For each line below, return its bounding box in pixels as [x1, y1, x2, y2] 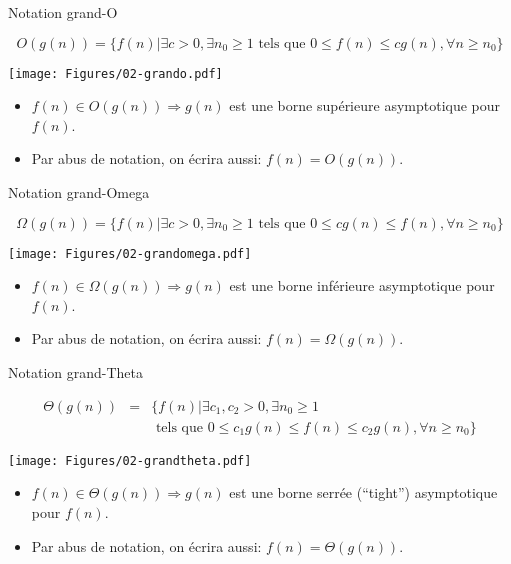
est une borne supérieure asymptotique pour [229, 95, 501, 116]
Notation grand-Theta [8, 362, 144, 383]
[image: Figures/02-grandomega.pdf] [8, 246, 252, 261]
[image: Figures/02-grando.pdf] [8, 66, 223, 81]
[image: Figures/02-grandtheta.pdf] [8, 453, 252, 468]
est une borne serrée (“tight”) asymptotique [229, 482, 498, 503]
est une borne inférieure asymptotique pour [229, 275, 495, 296]
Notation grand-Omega [8, 182, 150, 203]
